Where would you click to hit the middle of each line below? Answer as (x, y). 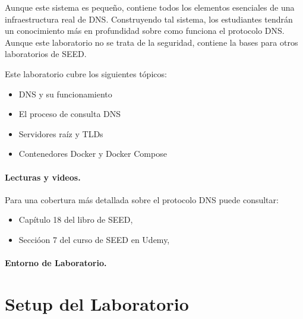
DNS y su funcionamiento (65, 94)
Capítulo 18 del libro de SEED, (76, 219)
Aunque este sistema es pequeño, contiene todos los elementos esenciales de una (150, 7)
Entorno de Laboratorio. (56, 263)
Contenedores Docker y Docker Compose (93, 154)
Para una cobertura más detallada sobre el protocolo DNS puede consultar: (142, 199)
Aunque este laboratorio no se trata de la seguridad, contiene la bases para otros (151, 42)
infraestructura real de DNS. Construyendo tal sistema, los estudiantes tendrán (149, 19)
